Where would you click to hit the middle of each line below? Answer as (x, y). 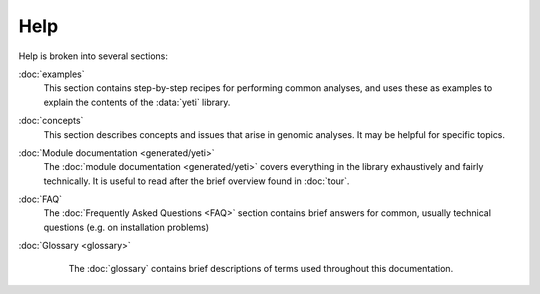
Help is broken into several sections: (93, 56)
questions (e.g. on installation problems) (126, 227)
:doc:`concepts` (51, 121)
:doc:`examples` (51, 74)
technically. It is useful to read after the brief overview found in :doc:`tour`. (196, 181)
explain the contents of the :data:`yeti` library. (137, 102)
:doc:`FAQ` (40, 199)
